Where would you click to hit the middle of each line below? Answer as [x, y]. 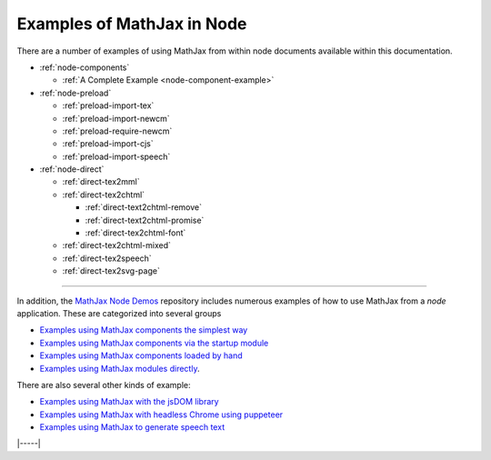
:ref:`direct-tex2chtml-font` [135, 233]
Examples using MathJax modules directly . [120, 368]
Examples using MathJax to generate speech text [132, 427]
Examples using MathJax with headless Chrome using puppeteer [161, 415]
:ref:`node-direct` [72, 169]
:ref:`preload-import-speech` [116, 156]
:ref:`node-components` [85, 67]
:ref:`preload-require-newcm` [117, 131]
